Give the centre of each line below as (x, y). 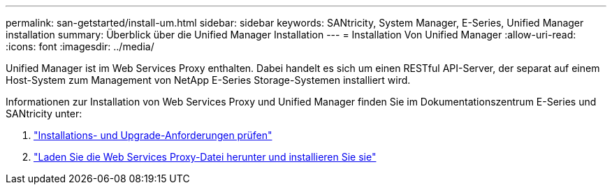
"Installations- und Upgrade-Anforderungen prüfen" (153, 135)
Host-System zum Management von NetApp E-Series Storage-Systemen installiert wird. (208, 80)
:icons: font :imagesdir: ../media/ (80, 46)
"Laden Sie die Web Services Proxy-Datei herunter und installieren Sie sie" (205, 157)
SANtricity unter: (44, 114)
